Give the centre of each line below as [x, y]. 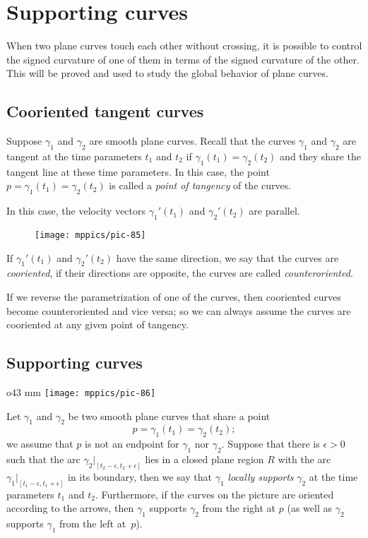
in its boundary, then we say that [140, 476]
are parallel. [274, 211]
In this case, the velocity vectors [76, 211]
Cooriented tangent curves [105, 111]
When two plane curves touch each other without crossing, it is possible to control [184, 46]
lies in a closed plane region [204, 459]
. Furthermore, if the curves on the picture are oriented [214, 494]
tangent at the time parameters [74, 156]
